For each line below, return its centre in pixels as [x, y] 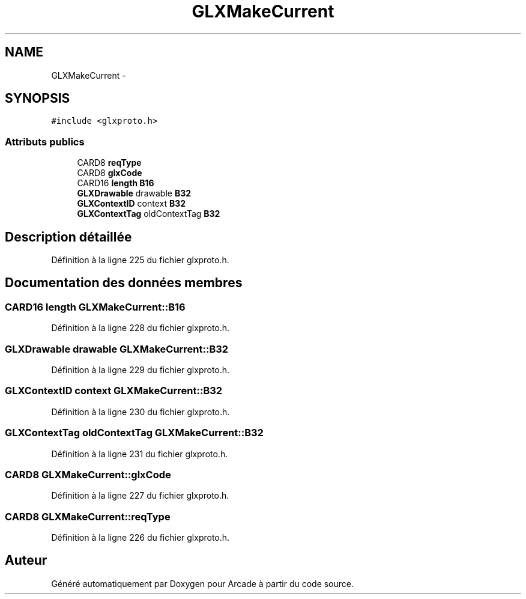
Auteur [26, 561]
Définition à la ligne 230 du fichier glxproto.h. [141, 412]
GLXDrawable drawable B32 [134, 193]
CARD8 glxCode [110, 173]
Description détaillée [68, 237]
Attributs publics [45, 141]
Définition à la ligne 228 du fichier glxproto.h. [141, 328]
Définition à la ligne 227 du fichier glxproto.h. [140, 496]
